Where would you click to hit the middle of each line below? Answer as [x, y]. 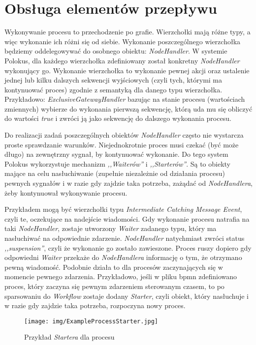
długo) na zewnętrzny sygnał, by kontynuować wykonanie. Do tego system [116, 154]
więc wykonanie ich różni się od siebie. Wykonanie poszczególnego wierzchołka [123, 41]
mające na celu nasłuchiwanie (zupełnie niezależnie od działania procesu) [115, 173]
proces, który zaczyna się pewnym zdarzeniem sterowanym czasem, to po [114, 286]
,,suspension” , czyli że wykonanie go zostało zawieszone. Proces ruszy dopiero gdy [128, 247]
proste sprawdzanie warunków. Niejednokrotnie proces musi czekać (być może [122, 144]
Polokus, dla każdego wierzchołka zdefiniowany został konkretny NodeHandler [122, 60]
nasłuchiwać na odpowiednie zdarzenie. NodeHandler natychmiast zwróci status [125, 238]
